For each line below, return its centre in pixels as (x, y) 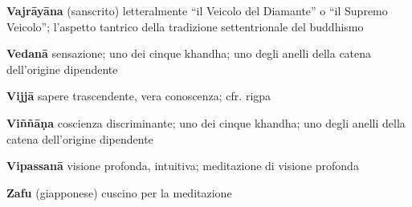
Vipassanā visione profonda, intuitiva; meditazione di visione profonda (183, 166)
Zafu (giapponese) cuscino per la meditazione (119, 192)
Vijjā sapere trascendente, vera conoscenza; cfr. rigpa (139, 96)
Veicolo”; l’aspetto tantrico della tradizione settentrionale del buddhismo (185, 26)
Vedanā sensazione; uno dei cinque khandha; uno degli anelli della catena (189, 53)
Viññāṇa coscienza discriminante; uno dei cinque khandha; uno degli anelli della (206, 122)
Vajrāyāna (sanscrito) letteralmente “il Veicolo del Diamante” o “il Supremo (197, 10)
